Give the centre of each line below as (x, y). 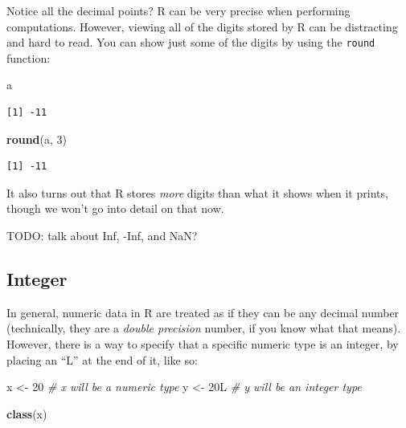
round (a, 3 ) (37, 139)
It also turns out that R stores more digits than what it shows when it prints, (197, 192)
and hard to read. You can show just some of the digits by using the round (191, 42)
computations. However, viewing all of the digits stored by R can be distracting (202, 26)
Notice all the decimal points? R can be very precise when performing (178, 10)
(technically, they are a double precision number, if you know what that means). (204, 328)
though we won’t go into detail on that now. (115, 208)
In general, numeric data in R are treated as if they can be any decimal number (203, 312)
